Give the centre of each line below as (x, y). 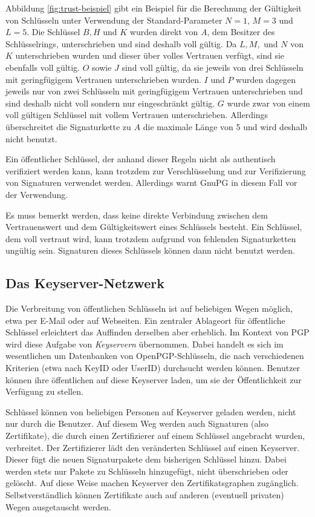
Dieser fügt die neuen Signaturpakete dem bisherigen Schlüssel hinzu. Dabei (146, 459)
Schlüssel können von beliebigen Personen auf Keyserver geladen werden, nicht (151, 411)
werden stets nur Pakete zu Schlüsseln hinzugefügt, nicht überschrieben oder (147, 471)
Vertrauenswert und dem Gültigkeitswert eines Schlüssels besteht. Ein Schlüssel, (154, 227)
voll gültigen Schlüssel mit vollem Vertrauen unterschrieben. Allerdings (137, 115)
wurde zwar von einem (268, 103)
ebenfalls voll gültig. (43, 67)
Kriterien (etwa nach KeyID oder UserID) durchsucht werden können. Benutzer (153, 368)
